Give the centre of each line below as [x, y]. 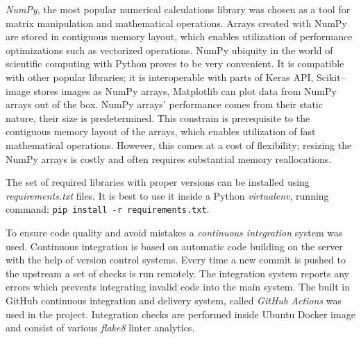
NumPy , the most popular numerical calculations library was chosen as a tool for [178, 9]
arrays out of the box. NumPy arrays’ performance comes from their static [164, 104]
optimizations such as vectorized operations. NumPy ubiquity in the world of [169, 50]
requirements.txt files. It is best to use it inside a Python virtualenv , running [167, 195]
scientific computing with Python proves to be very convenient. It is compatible [175, 63]
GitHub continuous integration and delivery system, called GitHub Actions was [174, 300]
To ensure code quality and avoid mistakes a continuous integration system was [174, 232]
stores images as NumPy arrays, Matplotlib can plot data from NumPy [185, 90]
